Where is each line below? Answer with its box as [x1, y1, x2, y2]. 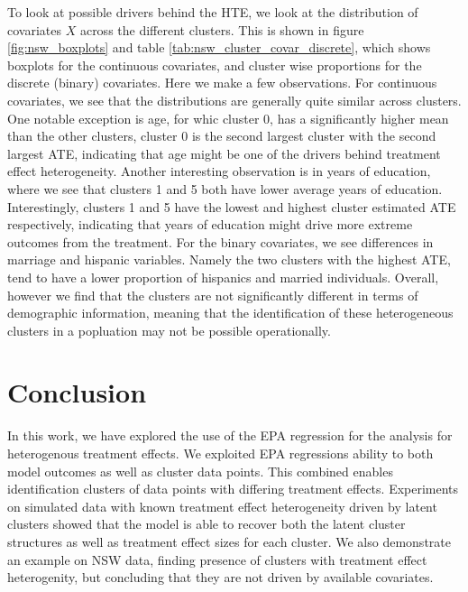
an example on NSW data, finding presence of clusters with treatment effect [7, 550, 427, 569]
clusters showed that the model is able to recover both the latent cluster [7, 514, 406, 533]
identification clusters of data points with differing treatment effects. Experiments [7, 479, 459, 498]
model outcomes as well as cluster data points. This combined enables [7, 461, 393, 480]
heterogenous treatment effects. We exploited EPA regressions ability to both [7, 444, 434, 462]
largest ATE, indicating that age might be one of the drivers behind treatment [7, 143, 441, 162]
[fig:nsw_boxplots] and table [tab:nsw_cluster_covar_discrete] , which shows [7, 38, 431, 57]
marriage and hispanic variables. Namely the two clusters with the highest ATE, [7, 250, 451, 269]
